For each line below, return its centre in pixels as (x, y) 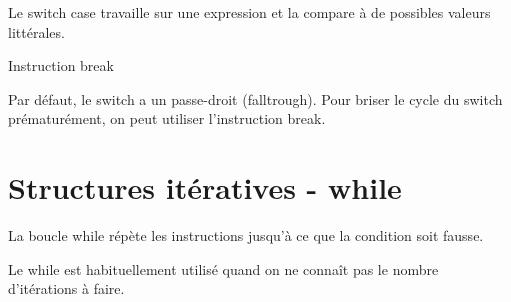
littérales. (36, 31)
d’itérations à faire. (66, 288)
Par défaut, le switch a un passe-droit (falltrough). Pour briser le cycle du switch (255, 98)
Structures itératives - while (205, 187)
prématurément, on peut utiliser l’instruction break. (167, 118)
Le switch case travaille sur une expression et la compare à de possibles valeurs (249, 12)
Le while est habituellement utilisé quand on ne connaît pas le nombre (223, 268)
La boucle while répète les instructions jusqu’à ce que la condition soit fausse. (246, 235)
